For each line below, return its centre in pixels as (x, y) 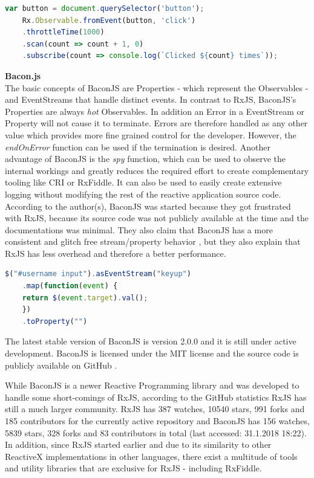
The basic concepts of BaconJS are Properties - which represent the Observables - (157, 87)
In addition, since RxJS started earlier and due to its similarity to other (138, 444)
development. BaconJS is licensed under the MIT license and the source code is (152, 353)
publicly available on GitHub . (61, 365)
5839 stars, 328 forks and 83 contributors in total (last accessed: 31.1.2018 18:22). (156, 432)
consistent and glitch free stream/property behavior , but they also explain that (153, 241)
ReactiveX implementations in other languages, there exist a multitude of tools (151, 456)
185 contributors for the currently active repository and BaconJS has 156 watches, (157, 421)
